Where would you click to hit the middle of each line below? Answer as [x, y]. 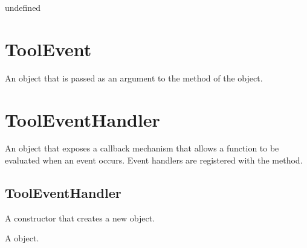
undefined [23, 7]
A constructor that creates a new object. [80, 218]
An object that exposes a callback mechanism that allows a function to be [142, 148]
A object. [22, 238]
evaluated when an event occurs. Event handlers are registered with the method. [154, 160]
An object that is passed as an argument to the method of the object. [134, 78]
